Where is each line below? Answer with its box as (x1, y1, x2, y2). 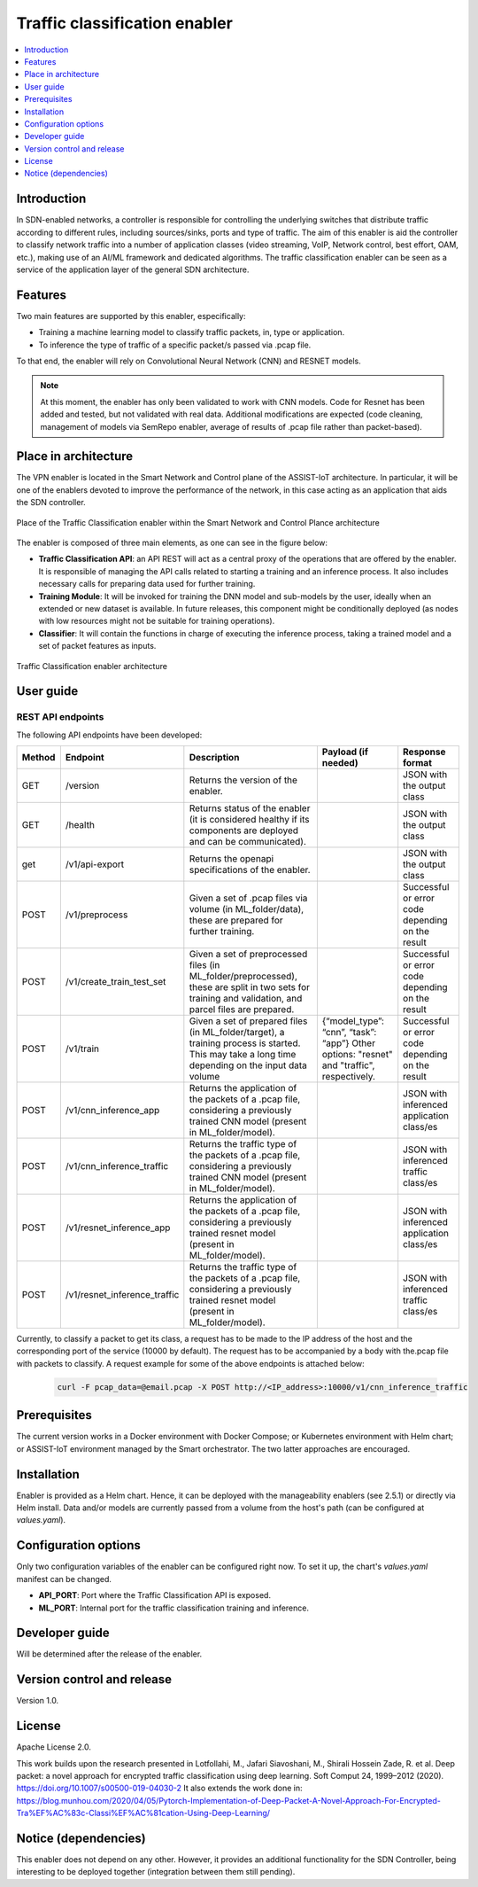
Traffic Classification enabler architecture (16, 660, 168, 671)
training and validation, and (189, 993, 303, 1005)
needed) (321, 757, 358, 769)
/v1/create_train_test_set (65, 976, 166, 988)
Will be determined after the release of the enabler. (16, 1649, 203, 1659)
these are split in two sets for (189, 981, 310, 994)
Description (189, 752, 240, 764)
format (403, 757, 433, 769)
